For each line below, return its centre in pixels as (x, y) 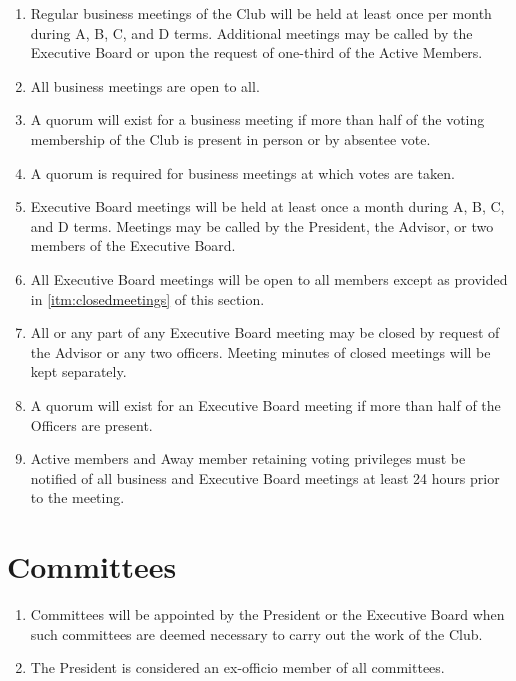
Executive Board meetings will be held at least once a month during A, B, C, (267, 206)
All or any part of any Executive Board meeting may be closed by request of (265, 332)
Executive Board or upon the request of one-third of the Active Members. (256, 52)
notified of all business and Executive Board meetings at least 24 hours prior (265, 477)
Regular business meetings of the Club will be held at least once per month (261, 13)
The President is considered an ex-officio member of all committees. (237, 667)
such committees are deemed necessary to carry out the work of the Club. (256, 633)
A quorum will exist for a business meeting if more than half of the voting (257, 119)
